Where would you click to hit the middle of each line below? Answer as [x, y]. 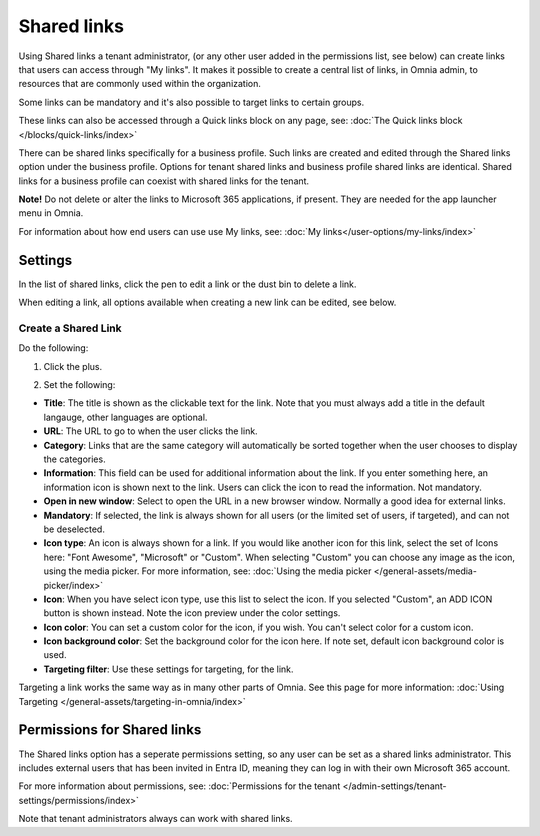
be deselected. [74, 529]
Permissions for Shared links [110, 730]
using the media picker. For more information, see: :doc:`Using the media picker [207, 571]
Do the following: [53, 348]
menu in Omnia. [51, 213]
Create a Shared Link [70, 328]
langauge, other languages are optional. [125, 417]
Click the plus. [73, 366]
